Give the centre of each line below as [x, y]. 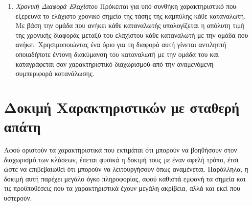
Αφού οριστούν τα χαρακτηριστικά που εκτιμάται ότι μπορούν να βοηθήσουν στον [121, 150]
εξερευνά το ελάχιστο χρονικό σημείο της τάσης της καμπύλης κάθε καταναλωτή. [130, 15]
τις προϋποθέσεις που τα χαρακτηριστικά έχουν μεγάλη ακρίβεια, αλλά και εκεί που [122, 188]
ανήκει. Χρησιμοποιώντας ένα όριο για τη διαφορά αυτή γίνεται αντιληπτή [121, 44]
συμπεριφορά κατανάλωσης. [55, 73]
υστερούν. [18, 198]
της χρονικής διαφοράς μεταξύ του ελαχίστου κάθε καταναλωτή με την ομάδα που [132, 35]
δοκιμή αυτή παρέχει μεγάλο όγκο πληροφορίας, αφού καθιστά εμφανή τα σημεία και [125, 178]
